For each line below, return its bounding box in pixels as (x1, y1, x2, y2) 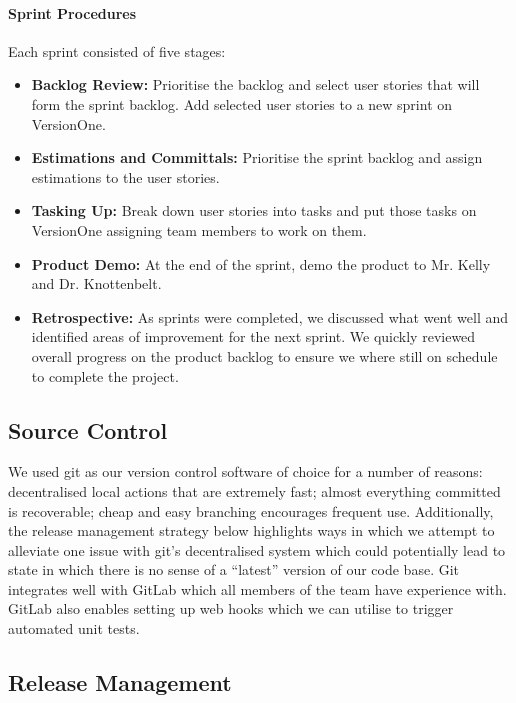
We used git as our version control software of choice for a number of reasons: (8, 461, 483, 482)
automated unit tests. (8, 618, 140, 639)
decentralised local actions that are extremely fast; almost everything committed (8, 480, 501, 501)
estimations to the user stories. (31, 166, 220, 187)
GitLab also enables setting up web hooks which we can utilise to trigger (8, 598, 454, 619)
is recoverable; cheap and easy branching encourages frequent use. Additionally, (8, 500, 494, 521)
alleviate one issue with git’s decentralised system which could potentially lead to (8, 539, 506, 560)
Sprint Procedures (8, 2, 137, 23)
